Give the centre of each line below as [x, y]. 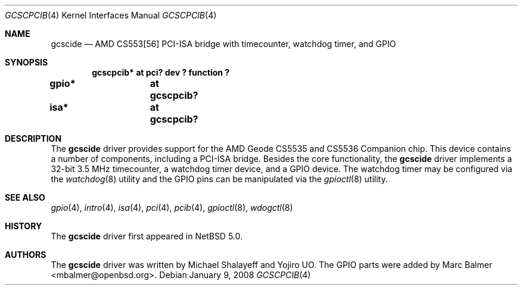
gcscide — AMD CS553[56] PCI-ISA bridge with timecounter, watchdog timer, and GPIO [223, 44]
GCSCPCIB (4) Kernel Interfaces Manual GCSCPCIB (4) [111, 15]
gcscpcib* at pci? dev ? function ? [161, 72]
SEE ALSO [25, 197]
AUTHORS [26, 255]
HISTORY [24, 226]
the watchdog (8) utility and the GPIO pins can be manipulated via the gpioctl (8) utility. [219, 179]
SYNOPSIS [27, 62]
